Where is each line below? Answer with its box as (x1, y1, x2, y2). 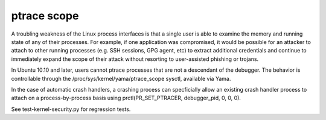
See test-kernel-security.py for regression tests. (11, 106, 131, 113)
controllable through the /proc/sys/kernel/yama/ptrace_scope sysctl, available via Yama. (11, 75, 231, 82)
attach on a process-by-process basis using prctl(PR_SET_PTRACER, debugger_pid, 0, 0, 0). (11, 94, 241, 102)
